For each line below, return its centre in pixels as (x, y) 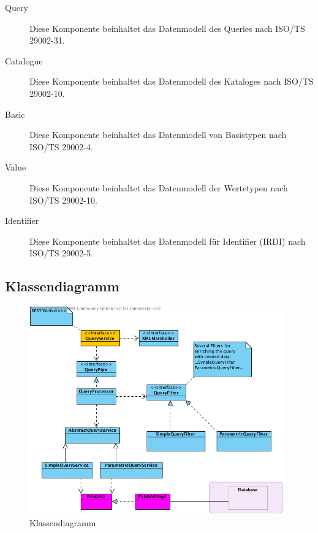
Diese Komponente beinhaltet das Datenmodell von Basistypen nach (158, 135)
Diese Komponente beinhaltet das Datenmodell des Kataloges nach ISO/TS (172, 81)
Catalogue (24, 60)
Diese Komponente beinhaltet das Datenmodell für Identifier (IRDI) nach (168, 241)
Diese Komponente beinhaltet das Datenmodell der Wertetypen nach (159, 187)
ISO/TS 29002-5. (61, 253)
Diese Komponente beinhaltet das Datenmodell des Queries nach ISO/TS (167, 28)
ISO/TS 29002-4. (61, 146)
